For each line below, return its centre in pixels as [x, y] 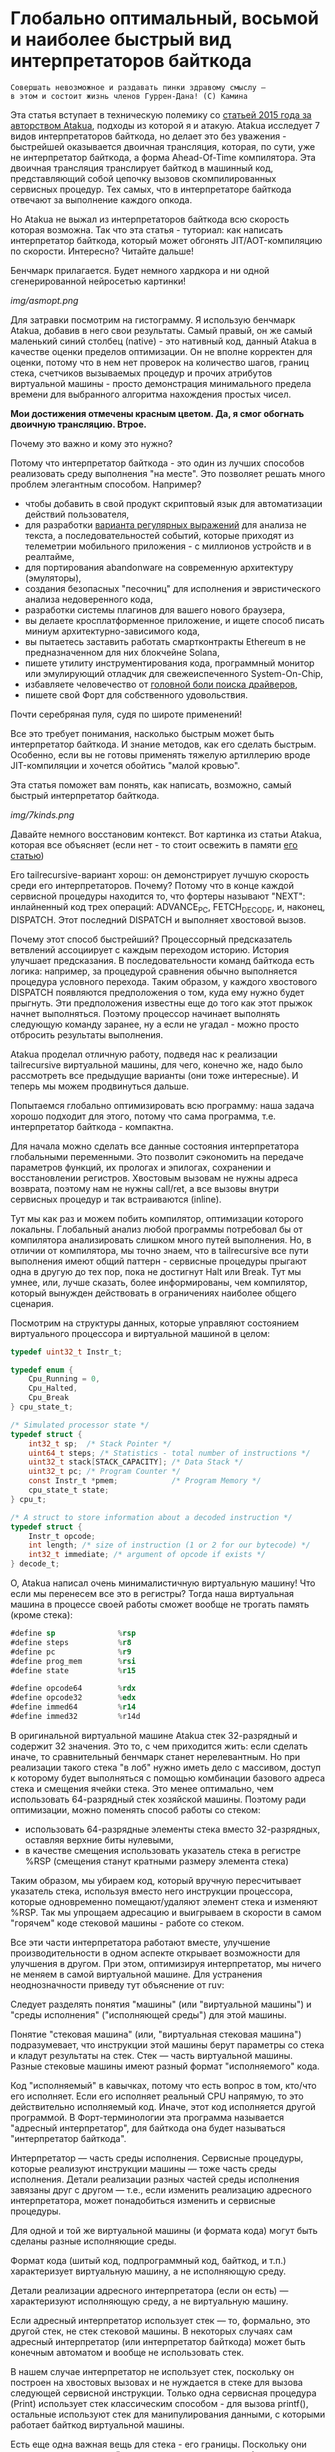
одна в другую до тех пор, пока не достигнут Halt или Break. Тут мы [156, 1271]
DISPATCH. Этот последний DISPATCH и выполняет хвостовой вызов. [158, 919]
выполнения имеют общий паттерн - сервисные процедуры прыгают [158, 1261]
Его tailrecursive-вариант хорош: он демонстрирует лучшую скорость [160, 874]
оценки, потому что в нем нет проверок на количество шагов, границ [160, 362]
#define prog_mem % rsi [73, 1661]
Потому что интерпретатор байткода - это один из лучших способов [157, 463]
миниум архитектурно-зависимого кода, [112, 631]
